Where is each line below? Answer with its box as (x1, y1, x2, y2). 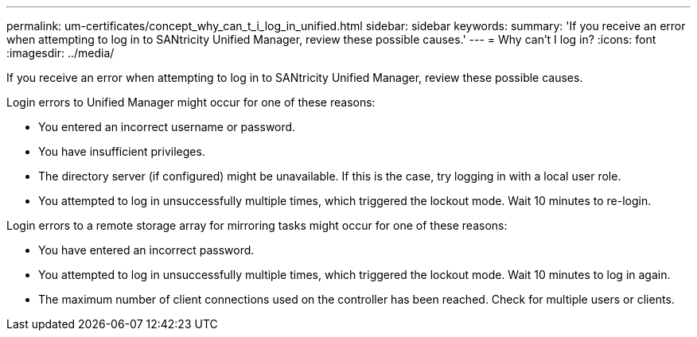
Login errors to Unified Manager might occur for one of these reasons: (6, 95, 376, 109)
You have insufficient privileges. (38, 145, 205, 158)
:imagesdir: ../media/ (6, 46, 115, 60)
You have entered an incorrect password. (38, 243, 255, 257)
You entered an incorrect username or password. (38, 120, 296, 134)
